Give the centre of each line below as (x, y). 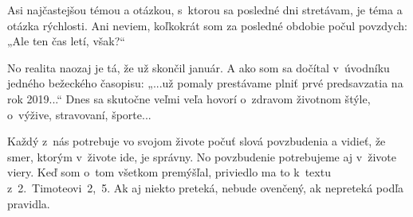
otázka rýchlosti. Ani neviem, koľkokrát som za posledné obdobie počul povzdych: (207, 25)
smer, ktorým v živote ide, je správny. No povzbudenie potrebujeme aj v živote (202, 156)
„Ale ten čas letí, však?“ (66, 41)
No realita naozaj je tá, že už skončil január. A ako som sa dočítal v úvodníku (199, 67)
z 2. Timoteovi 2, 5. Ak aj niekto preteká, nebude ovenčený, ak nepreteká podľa (206, 187)
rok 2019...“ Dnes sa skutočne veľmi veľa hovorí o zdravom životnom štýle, (189, 98)
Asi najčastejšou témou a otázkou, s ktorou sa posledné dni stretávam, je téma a (205, 10)
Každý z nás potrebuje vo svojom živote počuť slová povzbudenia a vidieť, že (197, 141)
